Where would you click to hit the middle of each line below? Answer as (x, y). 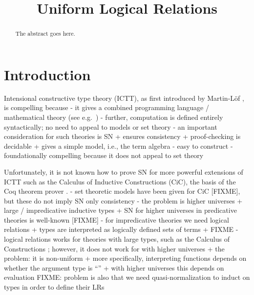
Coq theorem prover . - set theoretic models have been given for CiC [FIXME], (122, 191)
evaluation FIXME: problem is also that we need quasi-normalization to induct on (127, 277)
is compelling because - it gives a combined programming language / (106, 107)
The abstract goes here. (45, 34)
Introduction (47, 74)
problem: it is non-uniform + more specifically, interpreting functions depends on (125, 258)
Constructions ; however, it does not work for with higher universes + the (114, 248)
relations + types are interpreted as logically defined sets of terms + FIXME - (121, 229)
